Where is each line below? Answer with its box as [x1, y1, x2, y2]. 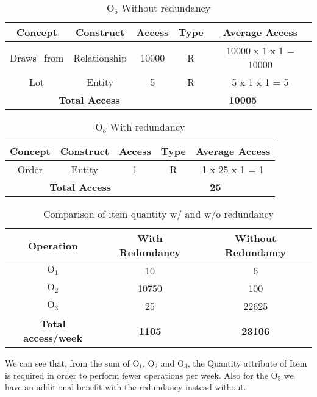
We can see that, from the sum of [5, 357, 130, 369]
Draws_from [10, 50, 64, 65]
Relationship [73, 50, 127, 65]
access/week [23, 331, 83, 345]
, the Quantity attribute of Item [187, 357, 307, 369]
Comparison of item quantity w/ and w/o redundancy [43, 207, 274, 221]
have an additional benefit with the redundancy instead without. [5, 381, 246, 393]
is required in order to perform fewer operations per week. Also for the [5, 368, 268, 381]
